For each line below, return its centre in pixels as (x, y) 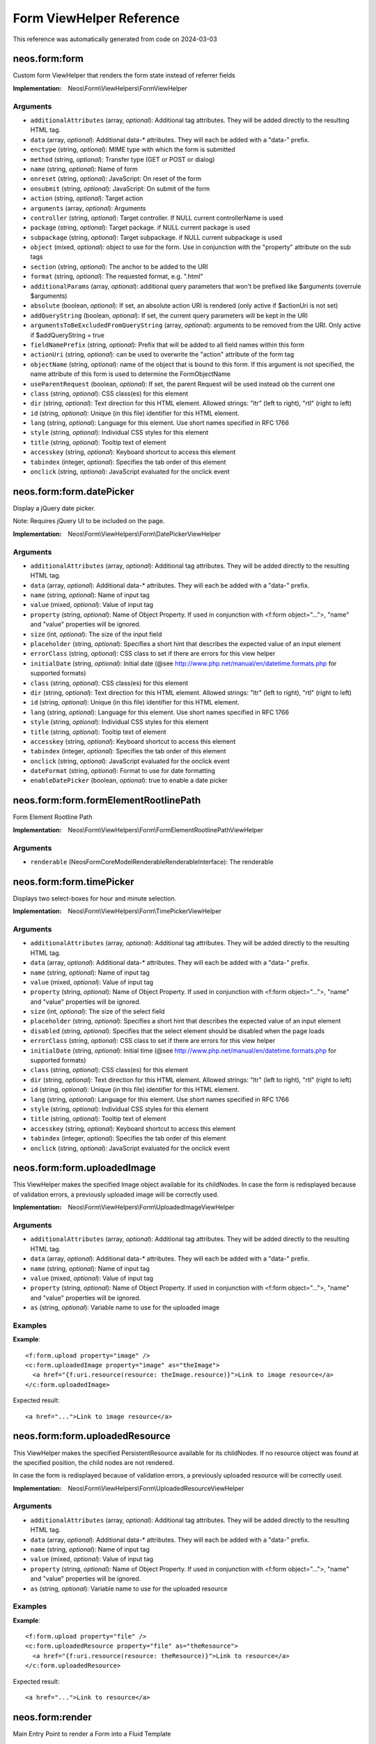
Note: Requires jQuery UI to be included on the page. (89, 521)
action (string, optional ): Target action (87, 198)
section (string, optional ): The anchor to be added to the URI (119, 266)
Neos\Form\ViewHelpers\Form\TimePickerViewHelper (145, 911)
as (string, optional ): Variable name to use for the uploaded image (125, 1307)
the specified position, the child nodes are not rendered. (93, 1462)
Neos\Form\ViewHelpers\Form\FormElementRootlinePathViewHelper (166, 829)
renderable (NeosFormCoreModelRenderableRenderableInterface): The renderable (152, 862)
